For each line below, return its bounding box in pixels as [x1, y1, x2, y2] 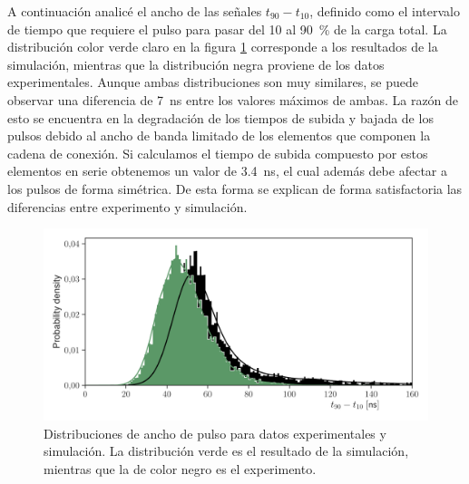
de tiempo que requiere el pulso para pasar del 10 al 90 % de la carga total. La [7, 19, 447, 38]
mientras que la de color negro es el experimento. [44, 459, 317, 478]
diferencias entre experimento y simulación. [7, 197, 248, 216]
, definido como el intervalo [309, 2, 460, 20]
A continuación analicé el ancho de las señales [7, 2, 262, 20]
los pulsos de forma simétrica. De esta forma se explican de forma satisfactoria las [7, 179, 463, 198]
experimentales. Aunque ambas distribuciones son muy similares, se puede [7, 73, 418, 92]
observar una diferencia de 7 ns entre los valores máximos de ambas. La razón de [7, 90, 459, 109]
